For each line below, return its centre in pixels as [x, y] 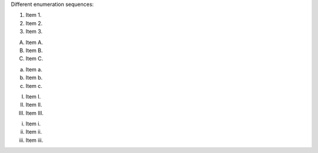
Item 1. [34, 15]
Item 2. [34, 23]
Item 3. [34, 32]
